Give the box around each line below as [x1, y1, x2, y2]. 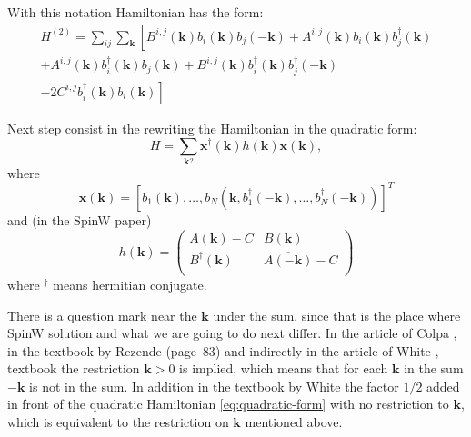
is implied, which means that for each [179, 359, 388, 378]
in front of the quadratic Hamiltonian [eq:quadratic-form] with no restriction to [7, 394, 449, 413]
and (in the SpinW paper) [7, 210, 152, 229]
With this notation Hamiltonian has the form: [7, 3, 264, 21]
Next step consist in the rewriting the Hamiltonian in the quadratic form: [7, 118, 417, 137]
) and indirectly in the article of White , [215, 341, 439, 360]
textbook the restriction [7, 359, 140, 378]
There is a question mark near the [7, 305, 197, 324]
